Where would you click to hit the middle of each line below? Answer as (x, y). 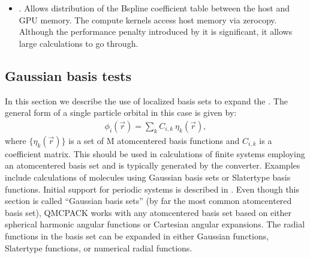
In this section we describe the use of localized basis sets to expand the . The (146, 100)
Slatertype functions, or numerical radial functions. (99, 247)
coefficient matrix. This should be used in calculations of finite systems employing (155, 153)
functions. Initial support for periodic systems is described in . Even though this (152, 189)
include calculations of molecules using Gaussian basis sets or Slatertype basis (148, 177)
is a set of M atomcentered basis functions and (154, 140)
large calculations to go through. (79, 43)
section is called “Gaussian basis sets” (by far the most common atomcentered (148, 201)
